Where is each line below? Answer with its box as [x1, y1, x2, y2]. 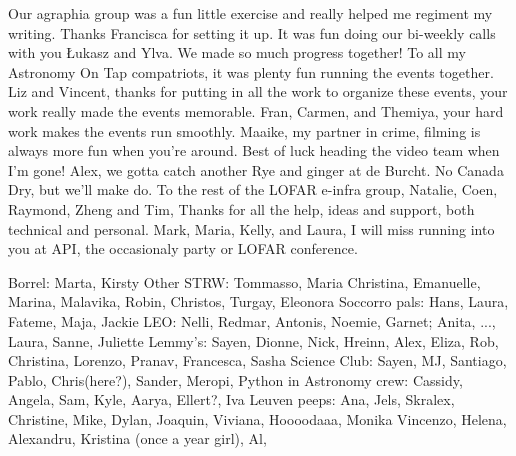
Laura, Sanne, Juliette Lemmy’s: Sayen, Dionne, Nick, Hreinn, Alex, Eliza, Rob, [8, 330, 499, 351]
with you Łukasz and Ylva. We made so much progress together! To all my [8, 42, 466, 63]
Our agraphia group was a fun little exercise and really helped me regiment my [8, 3, 493, 23]
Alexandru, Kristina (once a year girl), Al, [8, 428, 267, 449]
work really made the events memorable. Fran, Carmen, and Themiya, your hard [8, 100, 504, 121]
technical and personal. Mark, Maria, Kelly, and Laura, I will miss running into [8, 218, 495, 239]
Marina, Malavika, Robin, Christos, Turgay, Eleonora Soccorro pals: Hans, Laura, [8, 291, 509, 312]
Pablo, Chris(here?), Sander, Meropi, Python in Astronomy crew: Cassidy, [8, 369, 463, 390]
